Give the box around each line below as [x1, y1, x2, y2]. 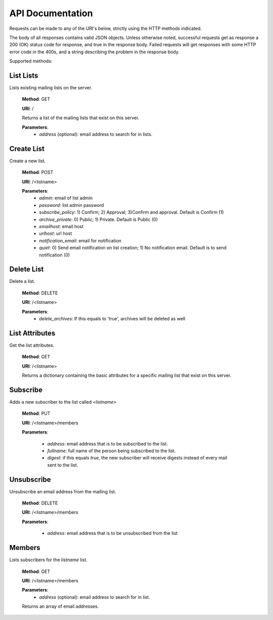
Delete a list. [9, 278, 35, 284]
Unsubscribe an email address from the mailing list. [9, 488, 116, 494]
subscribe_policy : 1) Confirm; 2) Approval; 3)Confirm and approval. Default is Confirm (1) [39, 209, 224, 215]
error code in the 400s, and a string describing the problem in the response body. [9, 49, 179, 55]
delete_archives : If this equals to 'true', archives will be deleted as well [39, 316, 186, 322]
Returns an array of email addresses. [22, 603, 99, 609]
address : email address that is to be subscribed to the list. [47, 441, 168, 447]
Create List [9, 144, 45, 153]
